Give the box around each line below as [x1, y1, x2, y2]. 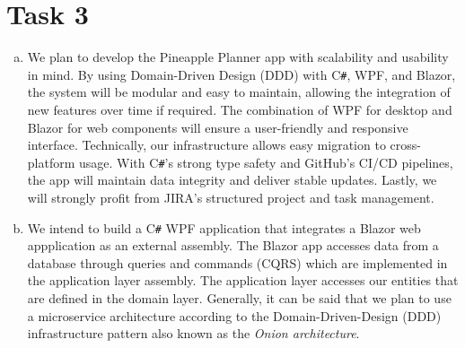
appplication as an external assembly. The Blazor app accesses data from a [27, 236, 439, 255]
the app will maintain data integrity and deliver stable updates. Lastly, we [27, 170, 437, 189]
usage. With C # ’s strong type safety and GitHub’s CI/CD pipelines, [79, 152, 453, 171]
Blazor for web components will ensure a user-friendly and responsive [27, 117, 408, 136]
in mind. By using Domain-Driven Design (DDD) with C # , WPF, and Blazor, [27, 65, 456, 83]
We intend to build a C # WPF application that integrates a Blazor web [27, 218, 421, 237]
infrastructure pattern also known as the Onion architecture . [27, 324, 360, 343]
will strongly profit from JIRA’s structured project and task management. [27, 188, 434, 206]
